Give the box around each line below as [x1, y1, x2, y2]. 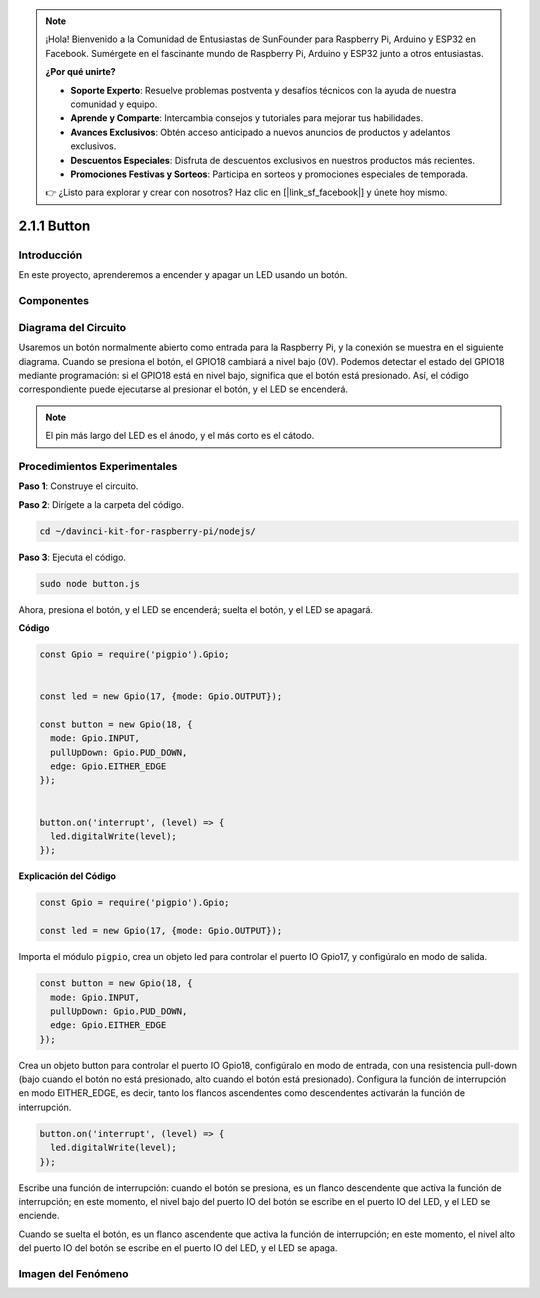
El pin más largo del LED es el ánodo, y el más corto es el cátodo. [45, 430, 315, 442]
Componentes [18, 294, 90, 308]
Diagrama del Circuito [18, 320, 127, 334]
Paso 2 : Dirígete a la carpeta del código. [18, 498, 185, 510]
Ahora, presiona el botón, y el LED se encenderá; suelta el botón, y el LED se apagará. [18, 603, 374, 615]
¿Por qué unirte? [45, 66, 116, 78]
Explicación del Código [18, 870, 117, 882]
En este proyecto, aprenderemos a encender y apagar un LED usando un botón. [18, 269, 348, 281]
